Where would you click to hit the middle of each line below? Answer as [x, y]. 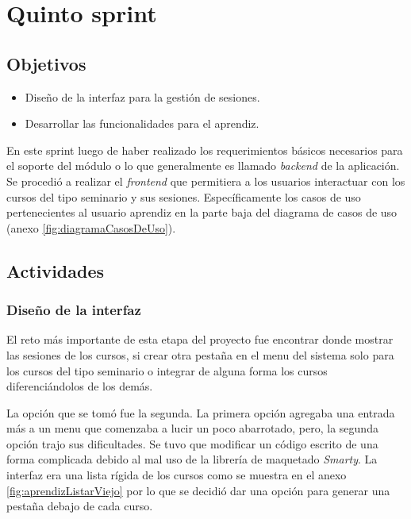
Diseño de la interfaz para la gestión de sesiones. [142, 96]
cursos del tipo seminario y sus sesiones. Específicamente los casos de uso [184, 196]
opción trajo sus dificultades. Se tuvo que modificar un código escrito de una [192, 443]
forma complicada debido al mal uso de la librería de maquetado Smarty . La [192, 459]
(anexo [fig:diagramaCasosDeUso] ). [91, 227]
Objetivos [46, 63]
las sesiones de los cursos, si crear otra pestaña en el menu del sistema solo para [200, 354]
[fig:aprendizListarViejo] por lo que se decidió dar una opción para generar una [198, 490]
